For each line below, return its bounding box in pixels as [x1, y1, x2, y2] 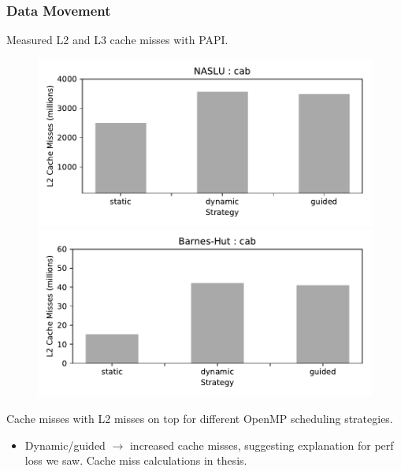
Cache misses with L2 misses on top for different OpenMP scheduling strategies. [6, 410, 393, 426]
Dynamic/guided [24, 436, 106, 453]
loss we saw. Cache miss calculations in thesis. [24, 452, 247, 469]
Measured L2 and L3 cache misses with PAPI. [6, 32, 228, 48]
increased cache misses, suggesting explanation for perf [129, 436, 394, 453]
